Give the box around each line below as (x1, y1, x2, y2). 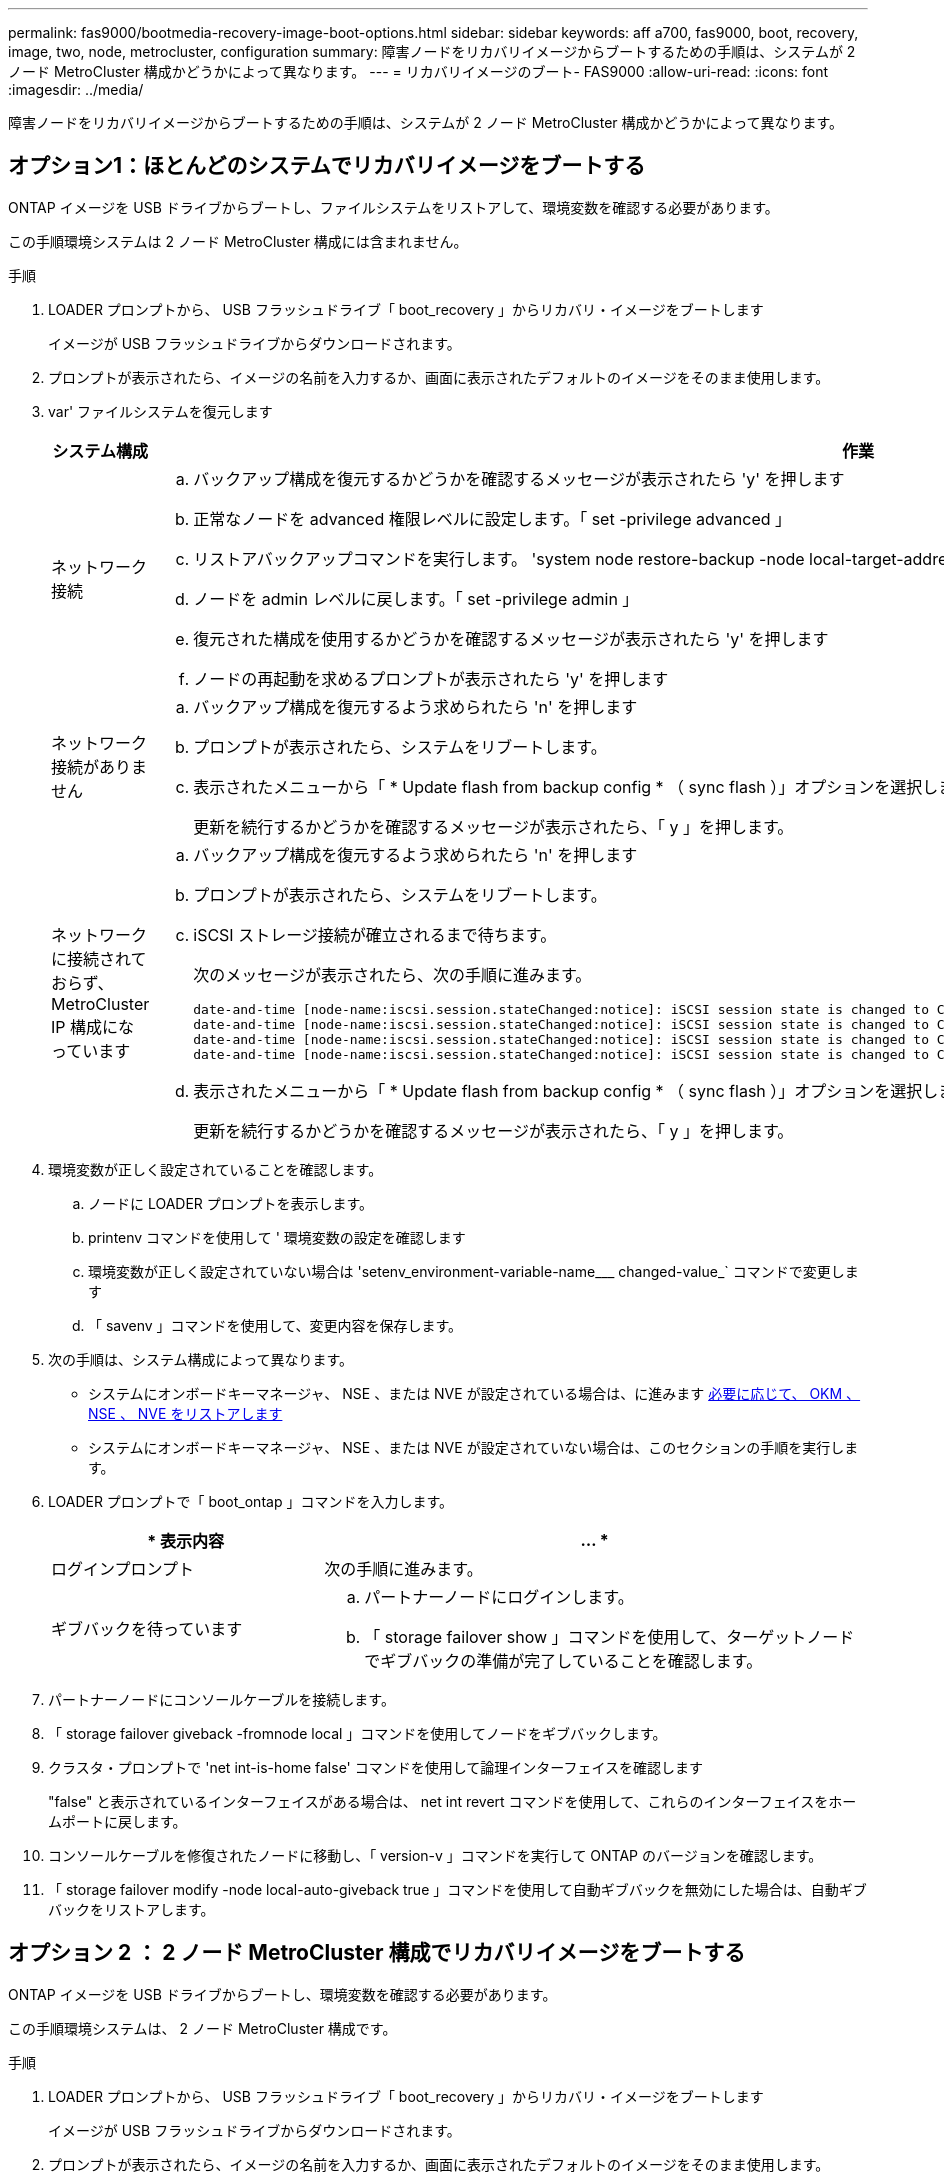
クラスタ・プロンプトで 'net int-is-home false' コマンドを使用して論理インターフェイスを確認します (48, 1758, 704, 1776)
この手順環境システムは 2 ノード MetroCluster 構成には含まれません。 (8, 232, 468, 250)
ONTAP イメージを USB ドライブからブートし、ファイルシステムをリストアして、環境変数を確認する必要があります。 (8, 198, 779, 216)
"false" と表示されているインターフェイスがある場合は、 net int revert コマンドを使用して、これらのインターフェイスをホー (48, 1792, 857, 1810)
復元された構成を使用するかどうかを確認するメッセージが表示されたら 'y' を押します (193, 628, 829, 649)
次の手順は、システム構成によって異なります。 (48, 1350, 354, 1368)
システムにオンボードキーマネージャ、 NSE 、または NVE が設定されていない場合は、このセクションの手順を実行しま (88, 1438, 859, 1456)
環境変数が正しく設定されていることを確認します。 (48, 1160, 383, 1178)
